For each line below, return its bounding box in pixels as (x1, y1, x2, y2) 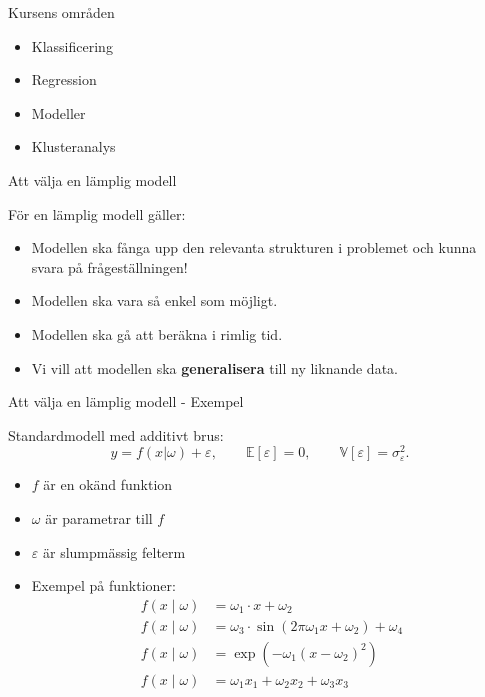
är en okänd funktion (43, 474, 173, 495)
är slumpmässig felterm (42, 541, 186, 562)
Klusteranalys (31, 136, 116, 157)
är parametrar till (45, 507, 153, 528)
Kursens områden (8, 2, 115, 22)
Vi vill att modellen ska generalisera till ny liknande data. (31, 357, 398, 378)
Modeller (31, 102, 86, 123)
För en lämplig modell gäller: (8, 203, 186, 224)
